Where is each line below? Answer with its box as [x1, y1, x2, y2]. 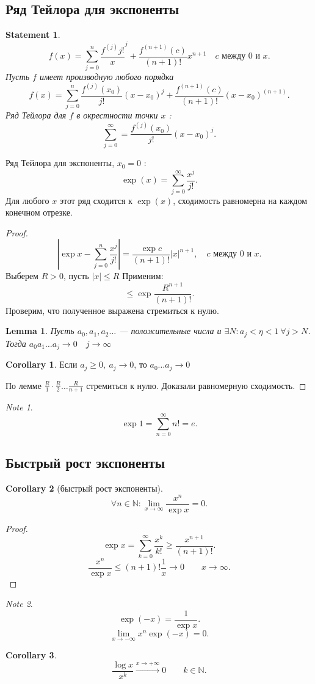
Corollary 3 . [5, 649, 57, 661]
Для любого [5, 194, 49, 206]
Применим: [122, 269, 164, 282]
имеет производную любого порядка [39, 70, 174, 82]
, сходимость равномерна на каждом [173, 194, 308, 206]
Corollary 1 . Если [5, 358, 78, 371]
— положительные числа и [119, 324, 222, 337]
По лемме [5, 379, 42, 391]
